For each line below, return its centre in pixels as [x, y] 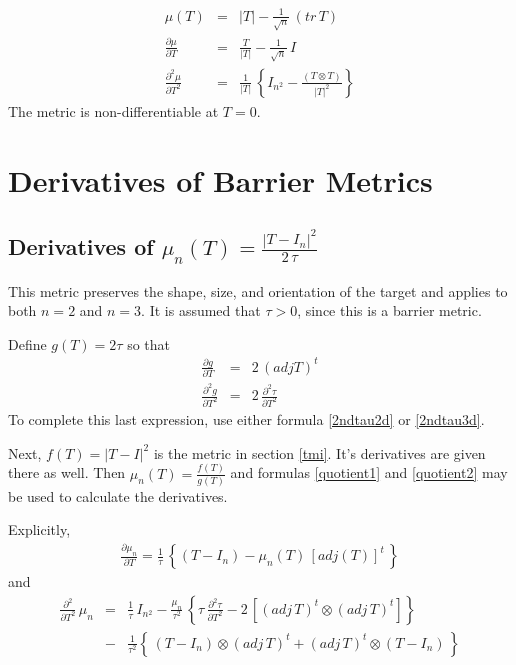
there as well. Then [67, 472]
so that [149, 343]
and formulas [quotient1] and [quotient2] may [369, 472]
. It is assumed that [201, 310]
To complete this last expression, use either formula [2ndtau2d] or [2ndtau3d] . [246, 419]
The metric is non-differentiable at [113, 110]
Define [27, 343]
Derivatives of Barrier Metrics [220, 179]
